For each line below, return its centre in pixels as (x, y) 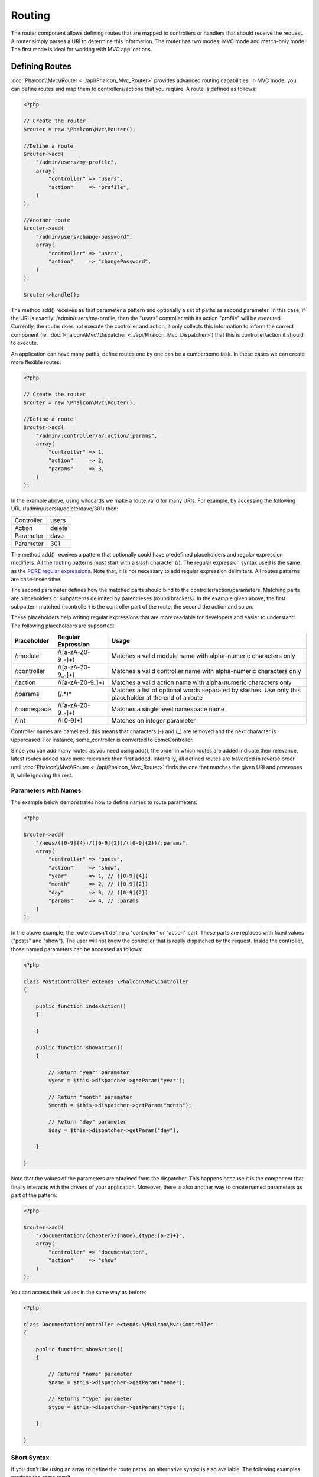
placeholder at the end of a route (157, 698)
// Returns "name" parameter (90, 1374)
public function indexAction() (81, 1006)
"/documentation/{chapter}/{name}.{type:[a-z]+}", (110, 1236)
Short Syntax (30, 1458)
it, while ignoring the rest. (42, 775)
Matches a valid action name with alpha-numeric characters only (201, 682)
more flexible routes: (36, 362)
